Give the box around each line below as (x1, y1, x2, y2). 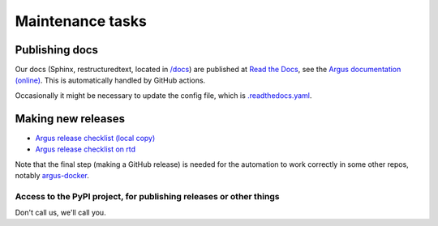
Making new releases (15, 112, 126, 126)
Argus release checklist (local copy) (35, 133, 156, 143)
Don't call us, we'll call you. (15, 207, 106, 218)
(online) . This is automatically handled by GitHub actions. (15, 75, 206, 85)
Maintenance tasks (15, 12, 148, 30)
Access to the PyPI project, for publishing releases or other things (15, 190, 280, 202)
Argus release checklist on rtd (35, 144, 136, 154)
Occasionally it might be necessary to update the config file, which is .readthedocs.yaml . (15, 90, 312, 100)
